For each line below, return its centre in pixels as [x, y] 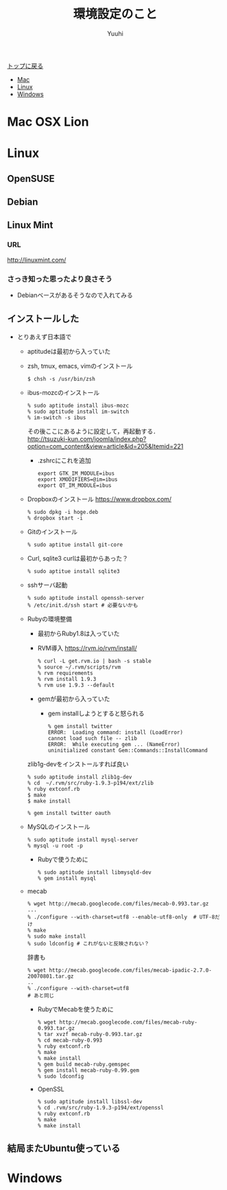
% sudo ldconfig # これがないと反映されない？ [88, 943]
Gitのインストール [52, 531]
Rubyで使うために [63, 859]
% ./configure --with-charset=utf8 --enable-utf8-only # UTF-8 [121, 917]
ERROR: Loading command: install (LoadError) [116, 732]
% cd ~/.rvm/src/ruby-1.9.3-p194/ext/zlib [91, 783]
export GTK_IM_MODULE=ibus [76, 473]
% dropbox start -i [55, 518]
